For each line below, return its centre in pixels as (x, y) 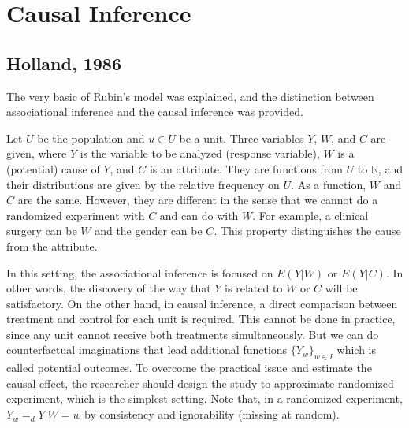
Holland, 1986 (64, 63)
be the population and (91, 138)
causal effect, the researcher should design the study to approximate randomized (200, 383)
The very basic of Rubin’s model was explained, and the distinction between (190, 96)
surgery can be (42, 231)
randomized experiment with (76, 215)
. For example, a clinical (310, 215)
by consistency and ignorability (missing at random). (212, 414)
